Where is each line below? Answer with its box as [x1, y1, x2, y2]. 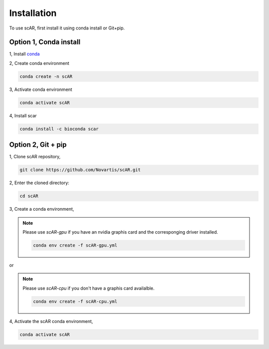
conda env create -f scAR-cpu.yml [33, 299, 118, 304]
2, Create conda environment [9, 60, 69, 66]
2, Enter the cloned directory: [9, 180, 70, 186]
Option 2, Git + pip [9, 140, 67, 149]
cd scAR [19, 193, 38, 199]
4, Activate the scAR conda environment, [9, 318, 93, 324]
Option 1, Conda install [9, 38, 81, 46]
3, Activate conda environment [9, 86, 72, 92]
